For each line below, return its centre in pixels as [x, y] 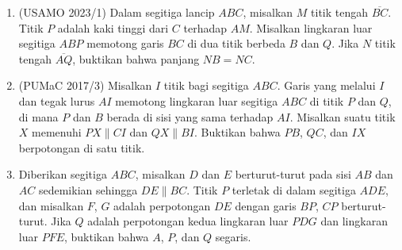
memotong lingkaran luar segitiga [197, 100]
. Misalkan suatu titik [343, 116]
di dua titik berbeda [236, 43]
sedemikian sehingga [88, 189]
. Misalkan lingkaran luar [311, 27]
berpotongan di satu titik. [82, 147]
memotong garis [125, 43]
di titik [327, 100]
